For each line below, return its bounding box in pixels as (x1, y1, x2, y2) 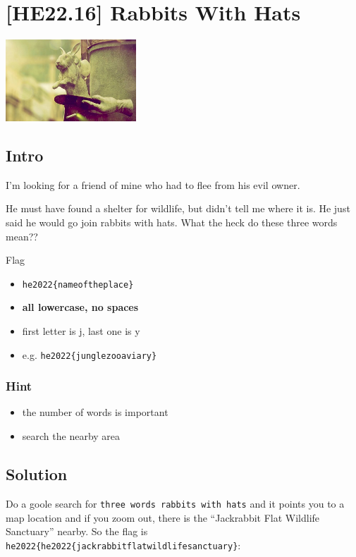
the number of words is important (22, 405, 168, 420)
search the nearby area (22, 429, 121, 443)
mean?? (6, 228, 38, 243)
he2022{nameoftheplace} (22, 279, 134, 290)
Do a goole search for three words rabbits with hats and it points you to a (6, 496, 345, 510)
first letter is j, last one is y (22, 324, 140, 338)
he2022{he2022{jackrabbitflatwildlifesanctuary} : (6, 537, 241, 552)
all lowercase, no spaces (22, 300, 139, 314)
